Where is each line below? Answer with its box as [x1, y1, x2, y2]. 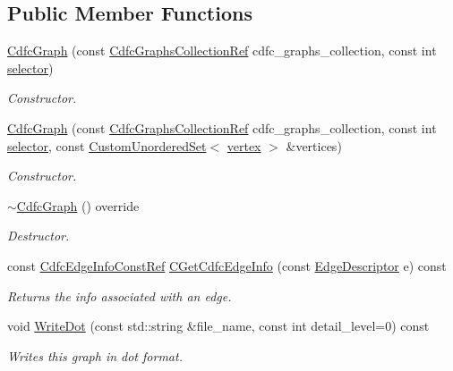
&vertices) [286, 136, 342, 155]
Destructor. [7, 226, 70, 245]
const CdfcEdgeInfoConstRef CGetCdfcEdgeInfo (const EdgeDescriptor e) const [7, 256, 447, 274]
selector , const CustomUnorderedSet [7, 136, 207, 155]
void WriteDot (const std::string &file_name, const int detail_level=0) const [7, 316, 430, 335]
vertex [226, 136, 261, 155]
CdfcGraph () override [16, 196, 140, 215]
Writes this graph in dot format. [7, 346, 183, 365]
